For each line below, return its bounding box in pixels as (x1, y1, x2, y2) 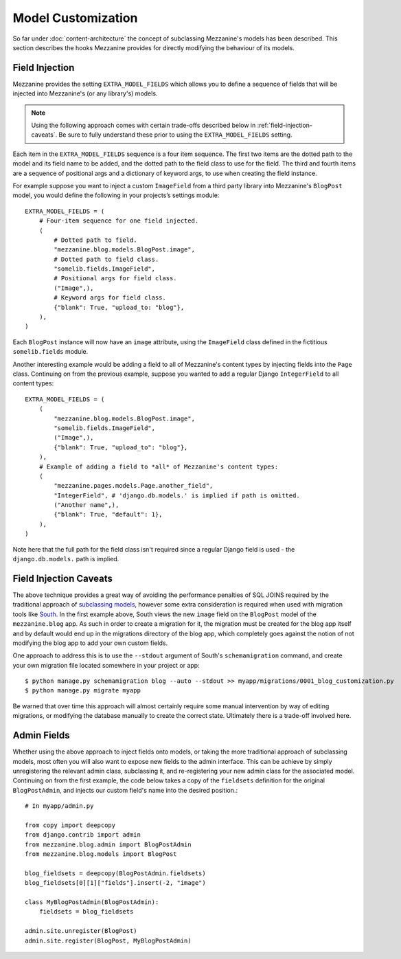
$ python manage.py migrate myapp (25, 687, 141, 695)
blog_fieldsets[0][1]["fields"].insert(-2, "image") (25, 879, 206, 887)
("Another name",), (54, 501, 119, 509)
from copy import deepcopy (25, 821, 116, 829)
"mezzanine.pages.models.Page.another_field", (54, 482, 214, 490)
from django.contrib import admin (25, 831, 141, 839)
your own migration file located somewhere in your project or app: (12, 661, 200, 669)
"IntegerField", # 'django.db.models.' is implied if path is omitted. (54, 491, 300, 499)
